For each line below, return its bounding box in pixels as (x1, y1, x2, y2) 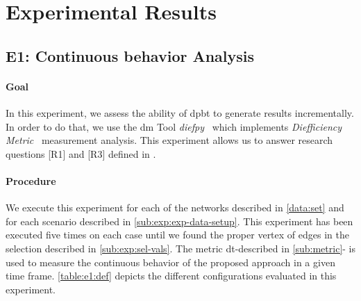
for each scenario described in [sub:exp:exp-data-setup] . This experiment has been (6, 213, 353, 228)
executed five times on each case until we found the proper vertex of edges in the (6, 227, 349, 242)
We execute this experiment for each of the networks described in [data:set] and (6, 200, 344, 215)
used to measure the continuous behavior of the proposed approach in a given (6, 254, 335, 269)
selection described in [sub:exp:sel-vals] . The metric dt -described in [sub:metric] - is (6, 241, 356, 255)
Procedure (6, 173, 56, 188)
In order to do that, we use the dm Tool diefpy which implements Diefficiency (6, 119, 342, 133)
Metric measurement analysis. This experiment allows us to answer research (6, 133, 333, 147)
